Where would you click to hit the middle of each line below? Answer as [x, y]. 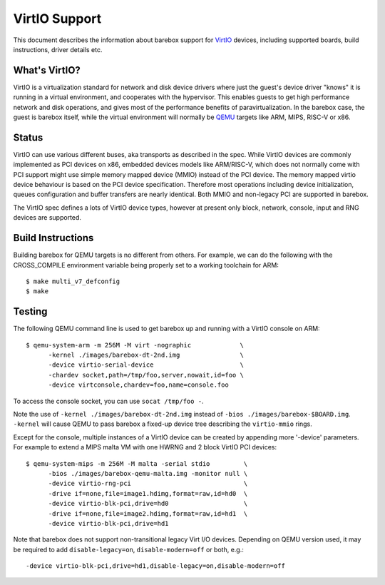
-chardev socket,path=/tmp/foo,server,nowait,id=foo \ [146, 375]
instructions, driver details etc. [58, 49]
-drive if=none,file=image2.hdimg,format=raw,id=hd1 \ [148, 513]
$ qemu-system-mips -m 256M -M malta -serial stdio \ [137, 463]
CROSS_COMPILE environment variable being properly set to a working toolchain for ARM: [146, 265]
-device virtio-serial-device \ [146, 365]
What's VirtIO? [47, 70]
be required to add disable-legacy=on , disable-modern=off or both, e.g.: [128, 549]
